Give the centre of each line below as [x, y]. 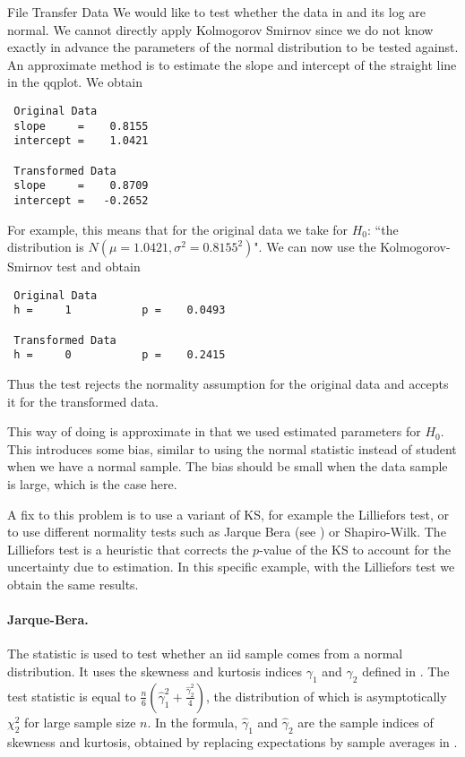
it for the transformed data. [83, 401]
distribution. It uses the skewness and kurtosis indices [155, 671]
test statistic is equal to [72, 696]
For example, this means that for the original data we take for [178, 229]
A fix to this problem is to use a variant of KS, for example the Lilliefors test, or [228, 514]
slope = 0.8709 [81, 186]
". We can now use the [315, 247]
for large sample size [80, 722]
